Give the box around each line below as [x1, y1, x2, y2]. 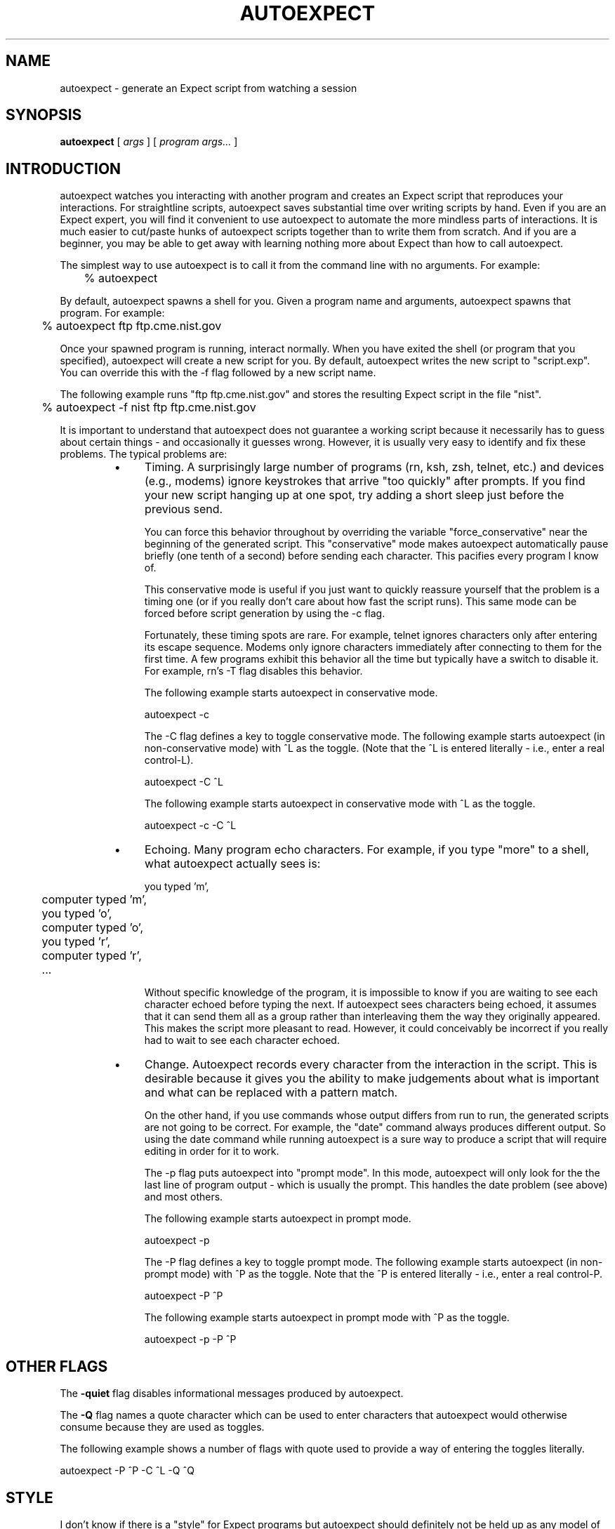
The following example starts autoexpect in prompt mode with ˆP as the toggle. [144, 1311, 510, 1324]
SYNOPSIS [6, 106, 82, 124]
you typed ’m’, [144, 880, 209, 893]
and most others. [144, 1191, 223, 1203]
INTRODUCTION [6, 159, 121, 178]
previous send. [145, 502, 223, 517]
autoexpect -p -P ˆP [144, 1333, 237, 1346]
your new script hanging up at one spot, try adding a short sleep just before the [145, 488, 564, 503]
